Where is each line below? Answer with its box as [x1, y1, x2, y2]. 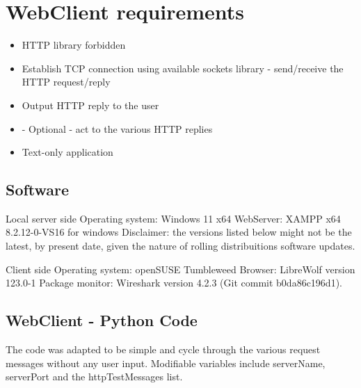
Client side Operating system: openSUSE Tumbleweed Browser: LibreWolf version [6, 261, 355, 276]
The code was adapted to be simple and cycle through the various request [6, 342, 321, 357]
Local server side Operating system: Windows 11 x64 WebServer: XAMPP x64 [6, 211, 341, 225]
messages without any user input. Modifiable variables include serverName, [6, 355, 326, 370]
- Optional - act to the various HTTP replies [22, 121, 213, 136]
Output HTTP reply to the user [22, 97, 159, 112]
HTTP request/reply [22, 74, 111, 89]
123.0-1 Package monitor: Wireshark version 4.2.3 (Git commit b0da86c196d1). [6, 275, 342, 290]
